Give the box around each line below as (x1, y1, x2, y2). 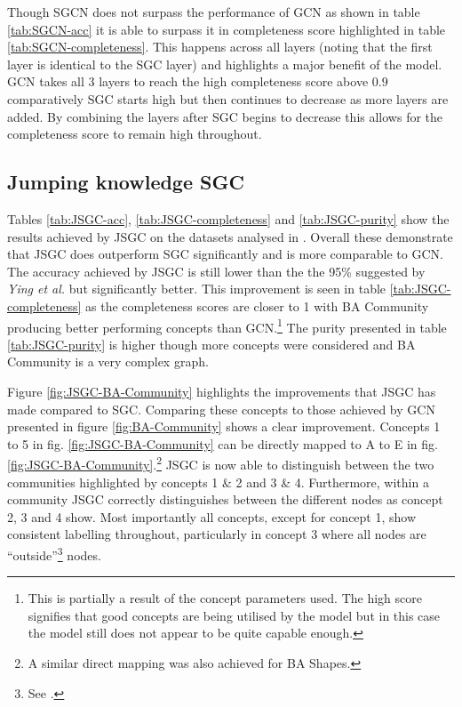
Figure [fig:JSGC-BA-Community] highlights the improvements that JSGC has (7, 382, 436, 400)
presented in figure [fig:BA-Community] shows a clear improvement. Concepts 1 (7, 417, 441, 436)
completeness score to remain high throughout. (7, 125, 262, 143)
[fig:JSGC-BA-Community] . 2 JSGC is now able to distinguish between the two (7, 453, 434, 473)
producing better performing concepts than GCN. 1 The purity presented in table (7, 315, 447, 336)
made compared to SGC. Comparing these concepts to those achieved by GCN (7, 399, 435, 418)
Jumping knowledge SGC (7, 168, 244, 196)
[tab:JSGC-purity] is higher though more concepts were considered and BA (7, 334, 416, 353)
